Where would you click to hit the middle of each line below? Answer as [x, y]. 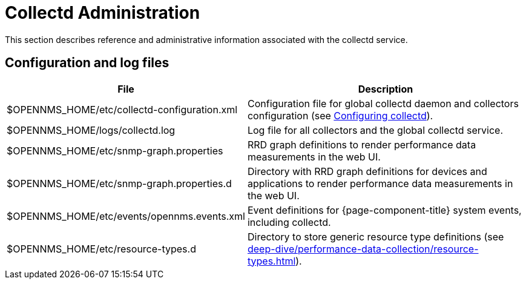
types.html [271, 261]
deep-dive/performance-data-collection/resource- [363, 249]
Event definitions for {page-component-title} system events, [384, 210]
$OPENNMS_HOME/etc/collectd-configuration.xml [122, 109]
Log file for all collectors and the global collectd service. [375, 130]
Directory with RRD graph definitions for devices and [367, 171]
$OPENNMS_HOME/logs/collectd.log [91, 130]
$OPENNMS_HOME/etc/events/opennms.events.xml [126, 216]
